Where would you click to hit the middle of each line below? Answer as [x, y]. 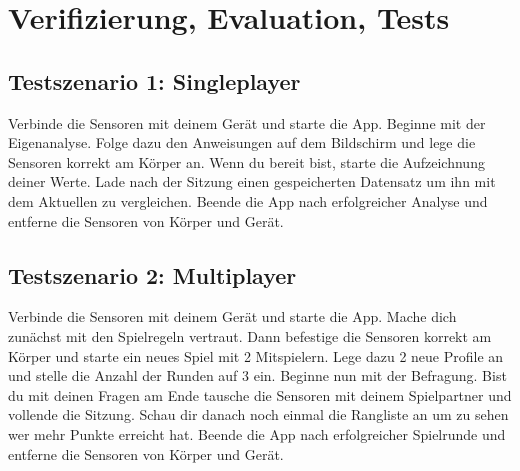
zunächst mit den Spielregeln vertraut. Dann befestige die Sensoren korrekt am [250, 335]
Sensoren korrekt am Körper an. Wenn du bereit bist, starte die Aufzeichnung [246, 161]
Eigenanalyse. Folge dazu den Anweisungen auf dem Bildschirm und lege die [242, 142]
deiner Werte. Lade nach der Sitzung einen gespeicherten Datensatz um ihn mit [252, 181]
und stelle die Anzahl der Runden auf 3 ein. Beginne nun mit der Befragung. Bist [257, 375]
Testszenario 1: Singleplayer [154, 80]
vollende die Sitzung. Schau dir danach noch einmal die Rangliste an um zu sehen [258, 414]
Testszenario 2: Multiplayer [152, 274]
